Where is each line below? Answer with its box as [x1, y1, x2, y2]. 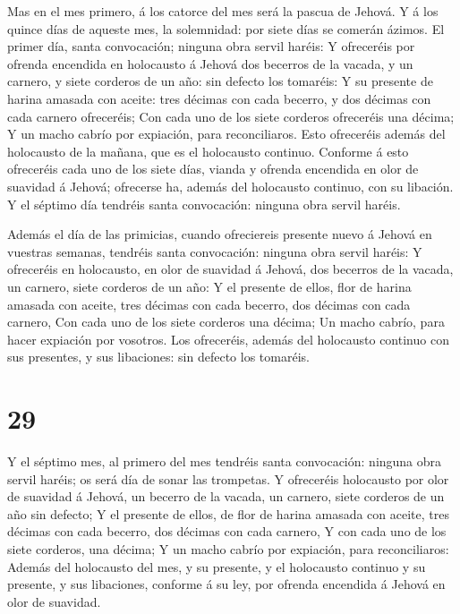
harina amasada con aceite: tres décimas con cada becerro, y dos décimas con [7, 89, 431, 107]
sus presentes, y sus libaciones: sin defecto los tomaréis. [7, 347, 310, 366]
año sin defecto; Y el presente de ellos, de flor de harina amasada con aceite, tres [7, 504, 449, 523]
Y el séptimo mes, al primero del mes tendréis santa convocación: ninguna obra [7, 452, 442, 470]
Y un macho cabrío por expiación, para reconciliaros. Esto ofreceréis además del [7, 124, 446, 143]
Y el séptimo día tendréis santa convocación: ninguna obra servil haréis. [7, 194, 401, 213]
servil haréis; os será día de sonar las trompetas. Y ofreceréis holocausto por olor [7, 469, 449, 488]
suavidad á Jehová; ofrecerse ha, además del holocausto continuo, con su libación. [7, 176, 454, 195]
